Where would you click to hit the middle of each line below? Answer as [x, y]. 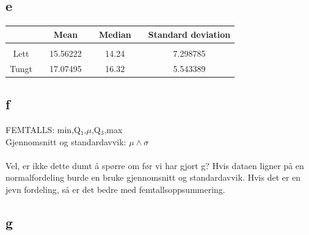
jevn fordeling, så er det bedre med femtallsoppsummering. [115, 189]
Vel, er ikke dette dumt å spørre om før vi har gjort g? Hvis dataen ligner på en [155, 165]
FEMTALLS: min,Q [43, 129]
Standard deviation [189, 34]
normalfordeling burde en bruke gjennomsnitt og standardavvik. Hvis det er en [153, 177]
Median [115, 34]
